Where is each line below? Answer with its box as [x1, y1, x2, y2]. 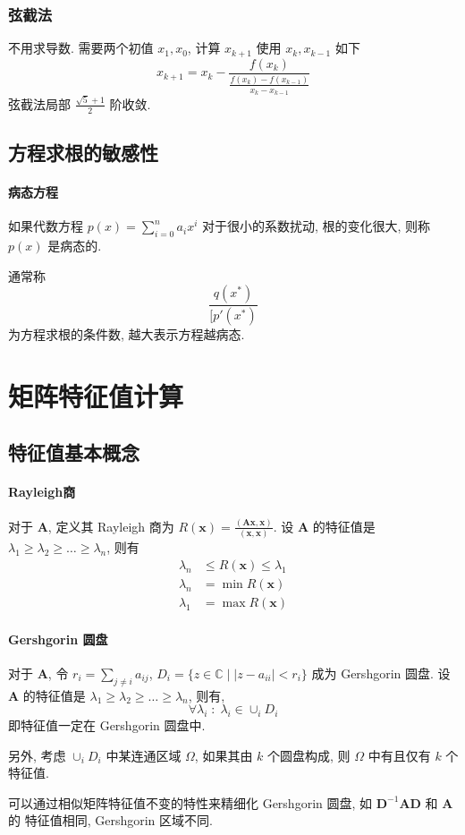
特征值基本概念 [8, 439, 139, 466]
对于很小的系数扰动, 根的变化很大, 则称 [201, 217, 431, 235]
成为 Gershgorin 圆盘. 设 [311, 663, 451, 682]
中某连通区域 [106, 746, 182, 764]
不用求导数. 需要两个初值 [8, 38, 154, 57]
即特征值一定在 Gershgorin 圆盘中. [8, 715, 206, 734]
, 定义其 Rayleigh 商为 [47, 516, 174, 535]
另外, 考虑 [8, 746, 66, 764]
